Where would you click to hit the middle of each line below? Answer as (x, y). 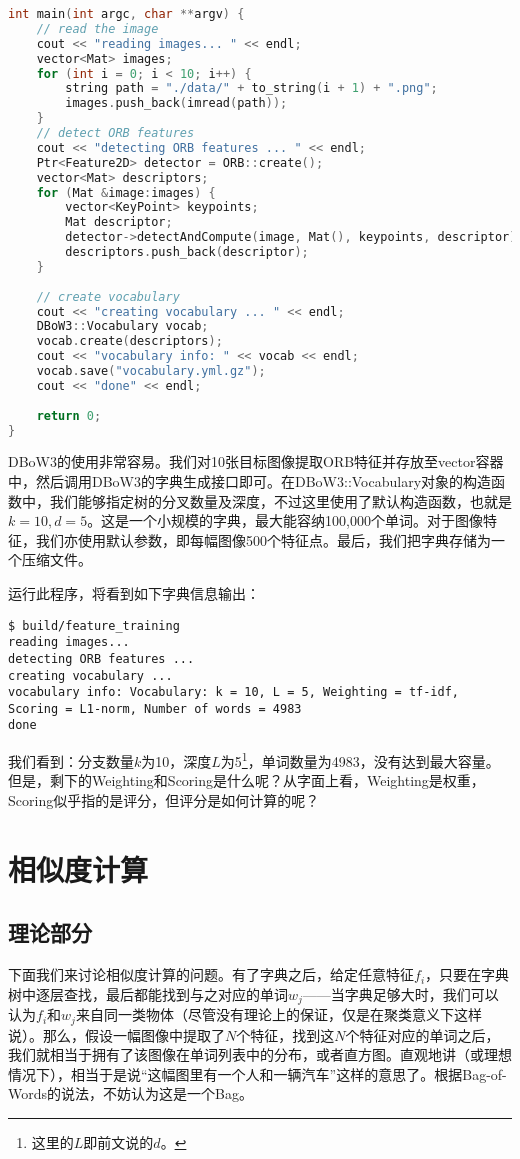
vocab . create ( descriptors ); (129, 341)
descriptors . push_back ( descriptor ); (187, 252)
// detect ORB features (115, 133)
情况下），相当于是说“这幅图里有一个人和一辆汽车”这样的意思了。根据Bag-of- (257, 1073)
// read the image (97, 28)
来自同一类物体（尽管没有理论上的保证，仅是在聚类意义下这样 (278, 1014)
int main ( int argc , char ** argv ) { (126, 14)
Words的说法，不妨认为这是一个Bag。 (130, 1093)
